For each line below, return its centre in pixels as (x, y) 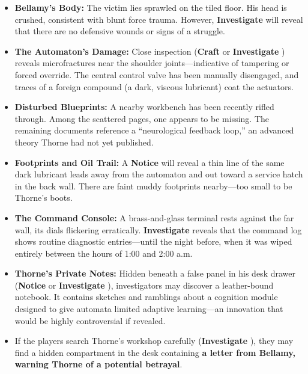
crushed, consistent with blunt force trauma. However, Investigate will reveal (159, 19)
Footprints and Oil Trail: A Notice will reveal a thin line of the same (149, 162)
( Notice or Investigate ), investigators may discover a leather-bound (144, 285)
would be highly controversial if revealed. (90, 320)
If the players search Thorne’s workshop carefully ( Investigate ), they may (154, 341)
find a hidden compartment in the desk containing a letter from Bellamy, (155, 352)
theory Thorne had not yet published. (84, 142)
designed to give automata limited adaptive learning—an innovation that (149, 309)
